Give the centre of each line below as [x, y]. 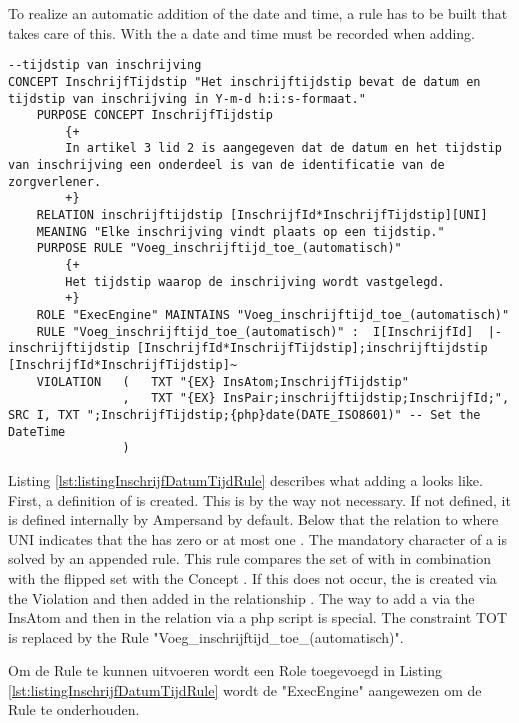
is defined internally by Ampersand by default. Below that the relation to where [253, 519]
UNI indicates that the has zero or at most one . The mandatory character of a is [258, 538]
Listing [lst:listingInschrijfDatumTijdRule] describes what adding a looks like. [245, 479]
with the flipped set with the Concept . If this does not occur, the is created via [252, 577]
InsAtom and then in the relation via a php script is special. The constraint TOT [258, 617]
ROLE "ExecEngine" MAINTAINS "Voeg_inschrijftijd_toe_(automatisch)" [273, 315]
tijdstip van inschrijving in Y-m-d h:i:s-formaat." [187, 98]
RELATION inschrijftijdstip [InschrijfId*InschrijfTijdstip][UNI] [262, 215]
